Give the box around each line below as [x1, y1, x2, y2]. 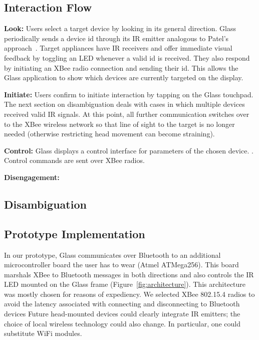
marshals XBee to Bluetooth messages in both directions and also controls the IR [4, 269, 254, 279]
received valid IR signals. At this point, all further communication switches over [4, 108, 249, 119]
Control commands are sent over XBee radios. [4, 155, 145, 165]
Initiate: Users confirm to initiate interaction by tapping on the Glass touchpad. [4, 89, 253, 99]
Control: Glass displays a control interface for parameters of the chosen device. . [4, 145, 253, 155]
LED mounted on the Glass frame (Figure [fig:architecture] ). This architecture [4, 279, 246, 289]
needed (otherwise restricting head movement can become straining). [4, 128, 215, 139]
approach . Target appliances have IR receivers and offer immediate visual [4, 43, 232, 53]
